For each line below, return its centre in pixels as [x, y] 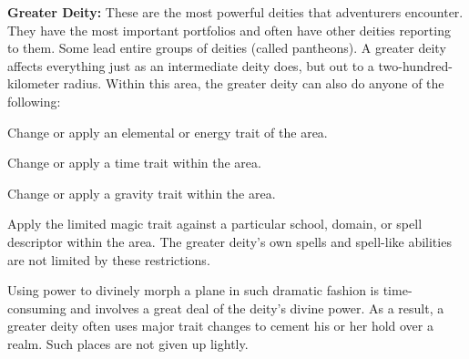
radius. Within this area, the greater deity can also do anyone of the [254, 83]
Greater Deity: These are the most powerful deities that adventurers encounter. [235, 12]
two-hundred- [415, 65]
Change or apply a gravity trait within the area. [142, 193]
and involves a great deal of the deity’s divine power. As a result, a [257, 308]
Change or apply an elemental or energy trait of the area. [168, 132]
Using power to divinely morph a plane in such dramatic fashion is [194, 290]
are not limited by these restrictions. [109, 259]
